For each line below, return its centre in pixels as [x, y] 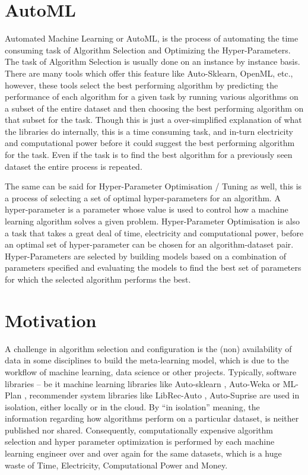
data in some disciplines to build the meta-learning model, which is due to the [147, 360]
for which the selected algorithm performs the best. [98, 279]
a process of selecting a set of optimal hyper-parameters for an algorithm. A [143, 197]
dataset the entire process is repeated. [74, 166]
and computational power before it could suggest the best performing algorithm [150, 143]
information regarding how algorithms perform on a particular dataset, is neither [152, 418]
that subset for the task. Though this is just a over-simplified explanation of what [153, 120]
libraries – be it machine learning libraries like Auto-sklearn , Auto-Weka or [143, 383]
